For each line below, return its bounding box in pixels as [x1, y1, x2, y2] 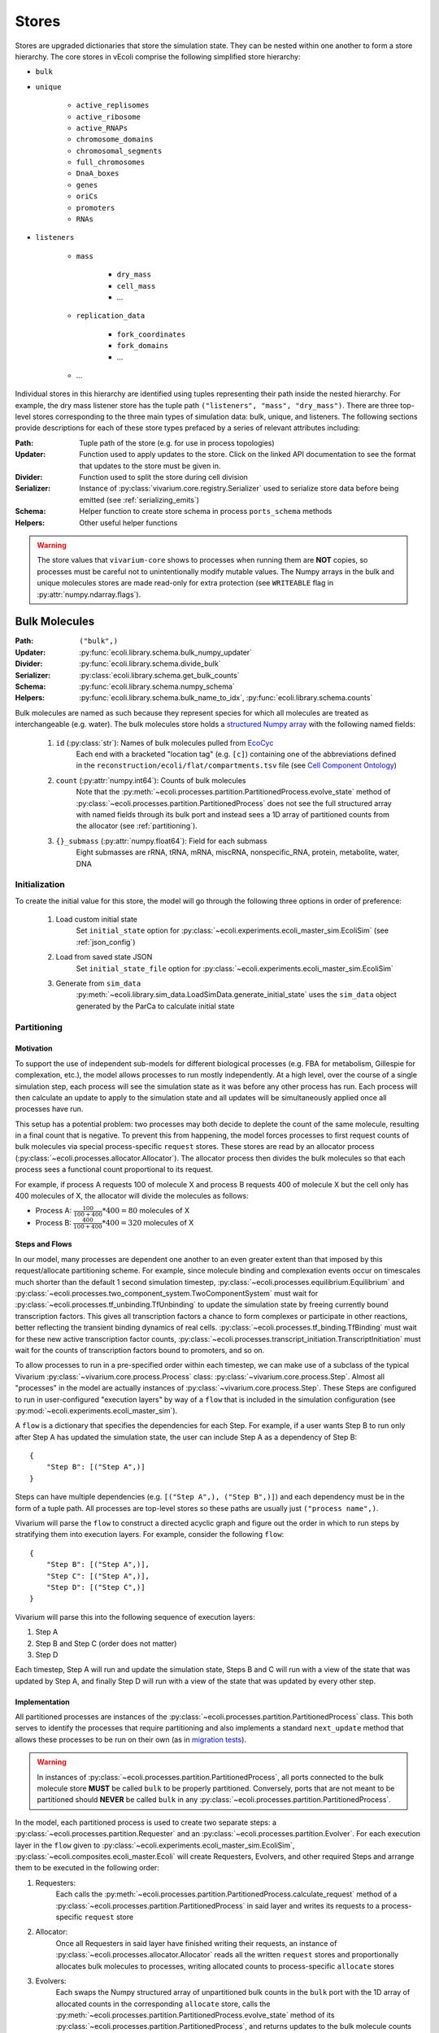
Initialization [15, 879, 65, 890]
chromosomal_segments [76, 146, 163, 155]
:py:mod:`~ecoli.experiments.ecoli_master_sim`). [15, 1405, 178, 1415]
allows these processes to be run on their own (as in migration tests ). [15, 1735, 247, 1744]
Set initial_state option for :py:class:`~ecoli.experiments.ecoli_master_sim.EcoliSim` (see [76, 925, 389, 935]
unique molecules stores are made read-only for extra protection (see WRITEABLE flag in [37, 578, 334, 588]
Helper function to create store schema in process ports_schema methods [79, 507, 333, 516]
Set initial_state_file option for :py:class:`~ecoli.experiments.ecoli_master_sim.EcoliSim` [76, 964, 394, 973]
